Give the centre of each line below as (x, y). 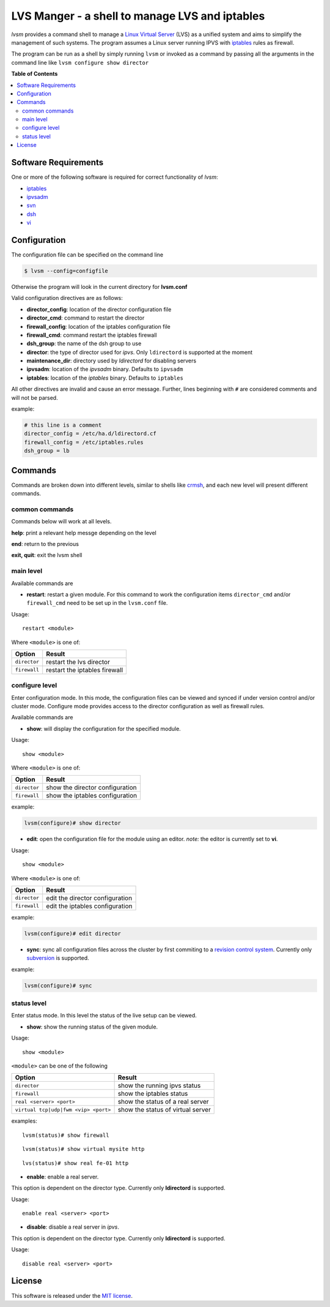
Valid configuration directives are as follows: (67, 298)
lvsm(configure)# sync (58, 985)
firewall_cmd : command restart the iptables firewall (92, 335)
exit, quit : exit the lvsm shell (47, 555)
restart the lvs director (78, 662)
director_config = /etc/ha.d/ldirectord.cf (90, 434)
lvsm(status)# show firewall (66, 1135)
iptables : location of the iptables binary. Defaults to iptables (105, 378)
